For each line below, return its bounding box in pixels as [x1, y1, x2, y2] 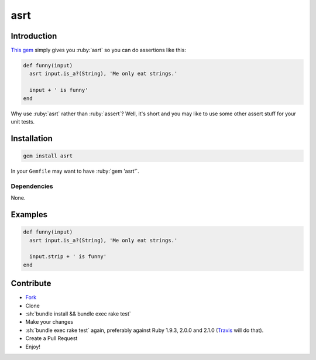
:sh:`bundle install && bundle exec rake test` [25, 310, 131, 317]
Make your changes [25, 318, 73, 325]
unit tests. [11, 118, 35, 125]
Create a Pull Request [25, 335, 78, 342]
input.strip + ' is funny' [29, 253, 107, 260]
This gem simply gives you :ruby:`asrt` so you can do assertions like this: [11, 47, 187, 54]
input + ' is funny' [29, 87, 88, 94]
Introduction [11, 31, 57, 41]
